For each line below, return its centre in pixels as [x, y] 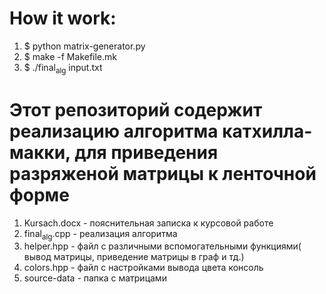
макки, [40, 152]
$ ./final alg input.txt [63, 68]
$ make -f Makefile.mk [70, 56]
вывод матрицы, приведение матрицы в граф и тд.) [134, 257]
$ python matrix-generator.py [84, 46]
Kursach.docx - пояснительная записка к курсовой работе [148, 223]
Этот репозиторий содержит [136, 109]
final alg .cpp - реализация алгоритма [100, 234]
